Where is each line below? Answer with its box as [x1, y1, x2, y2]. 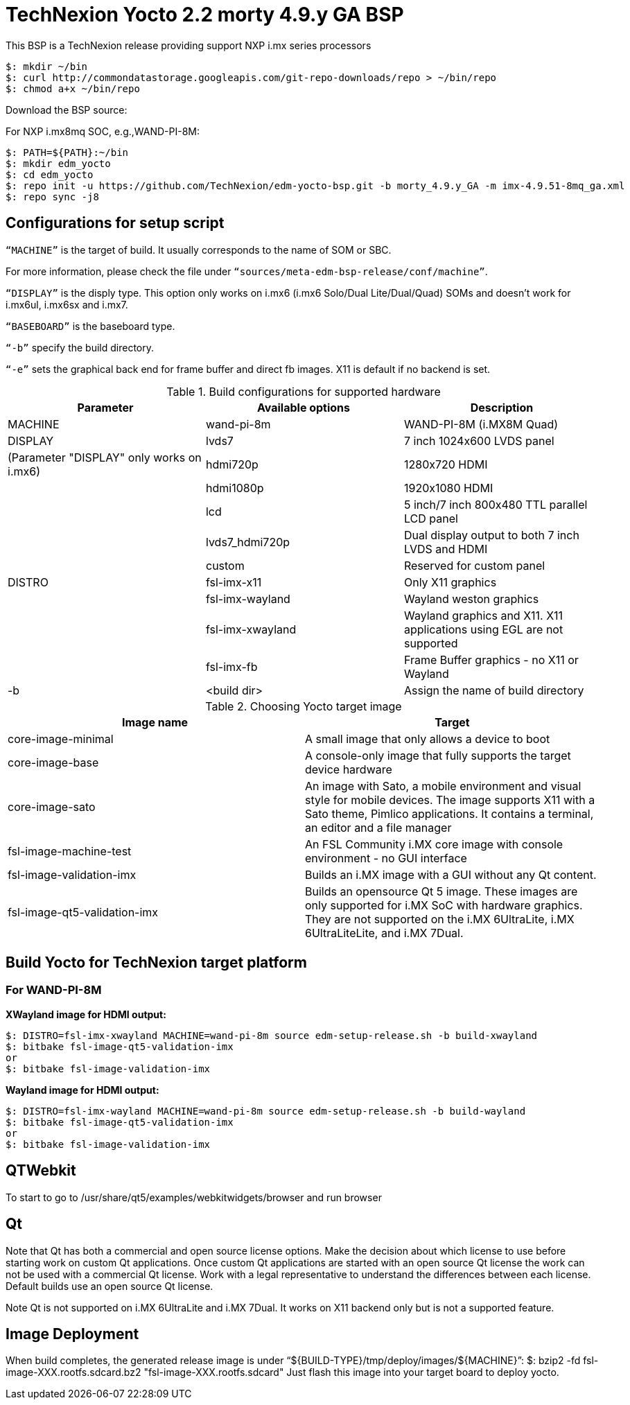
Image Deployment [6, 1325, 139, 1343]
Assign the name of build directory [403, 683, 584, 697]
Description [470, 400, 534, 414]
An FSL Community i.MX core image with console [305, 837, 563, 851]
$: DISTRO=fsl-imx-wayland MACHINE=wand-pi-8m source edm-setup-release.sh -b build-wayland [6, 1105, 526, 1117]
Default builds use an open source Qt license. [6, 1280, 213, 1292]
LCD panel [403, 511, 458, 525]
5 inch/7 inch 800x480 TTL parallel [403, 497, 588, 512]
